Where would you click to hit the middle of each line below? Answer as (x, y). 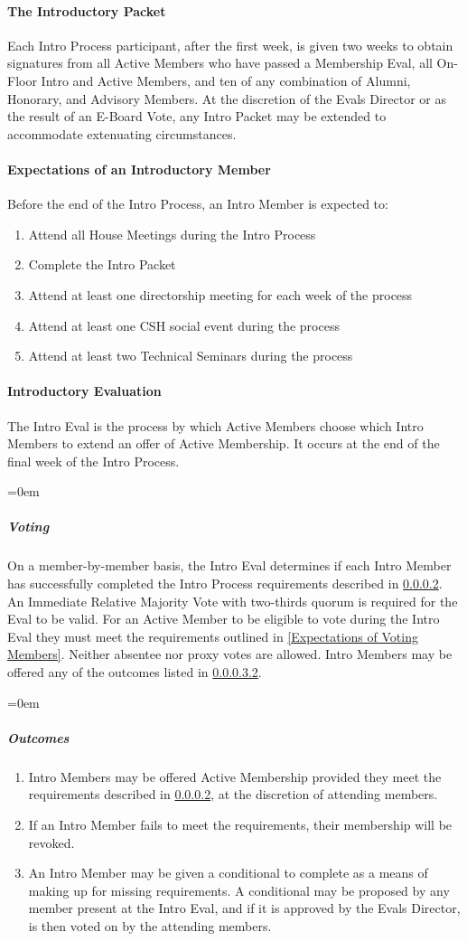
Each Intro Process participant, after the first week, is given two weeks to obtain (230, 45)
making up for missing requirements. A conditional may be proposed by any (239, 890)
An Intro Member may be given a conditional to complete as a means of (228, 873)
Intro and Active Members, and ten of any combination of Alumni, (226, 80)
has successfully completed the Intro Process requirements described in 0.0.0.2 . (225, 583)
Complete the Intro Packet (102, 264)
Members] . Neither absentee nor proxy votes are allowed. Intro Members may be (230, 654)
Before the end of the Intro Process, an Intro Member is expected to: (198, 204)
